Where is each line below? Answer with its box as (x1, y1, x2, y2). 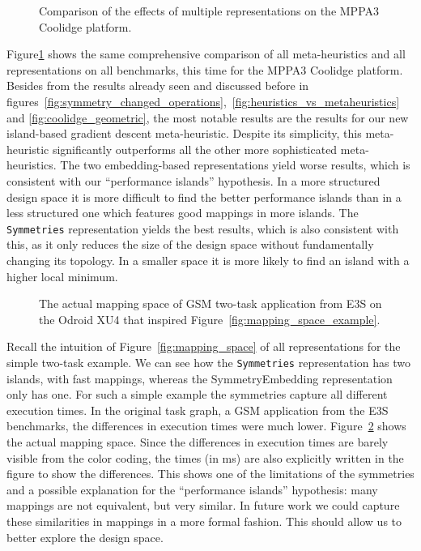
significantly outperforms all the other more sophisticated (52, 140, 338, 157)
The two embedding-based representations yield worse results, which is (60, 156, 410, 173)
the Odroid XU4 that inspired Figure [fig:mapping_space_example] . (39, 310, 381, 327)
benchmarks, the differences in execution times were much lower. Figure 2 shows (6, 417, 406, 434)
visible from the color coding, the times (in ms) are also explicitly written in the (6, 449, 404, 466)
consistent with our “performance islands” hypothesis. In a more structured (6, 172, 381, 189)
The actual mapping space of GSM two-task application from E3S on (39, 295, 382, 312)
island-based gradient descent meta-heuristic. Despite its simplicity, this (6, 125, 362, 142)
